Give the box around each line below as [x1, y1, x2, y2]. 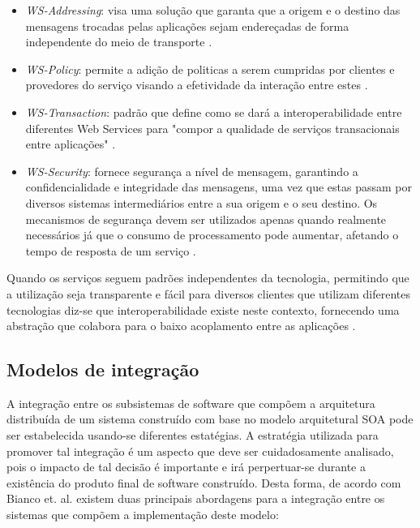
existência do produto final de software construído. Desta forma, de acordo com [6, 474, 401, 491]
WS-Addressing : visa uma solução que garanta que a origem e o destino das [25, 2, 401, 18]
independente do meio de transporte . [25, 33, 212, 50]
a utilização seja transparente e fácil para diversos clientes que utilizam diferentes [6, 285, 411, 302]
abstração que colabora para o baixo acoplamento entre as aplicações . [6, 317, 356, 334]
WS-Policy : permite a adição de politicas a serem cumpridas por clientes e [25, 60, 395, 77]
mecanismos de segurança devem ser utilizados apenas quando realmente [25, 210, 387, 227]
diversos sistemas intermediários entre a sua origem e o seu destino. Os [25, 194, 378, 211]
